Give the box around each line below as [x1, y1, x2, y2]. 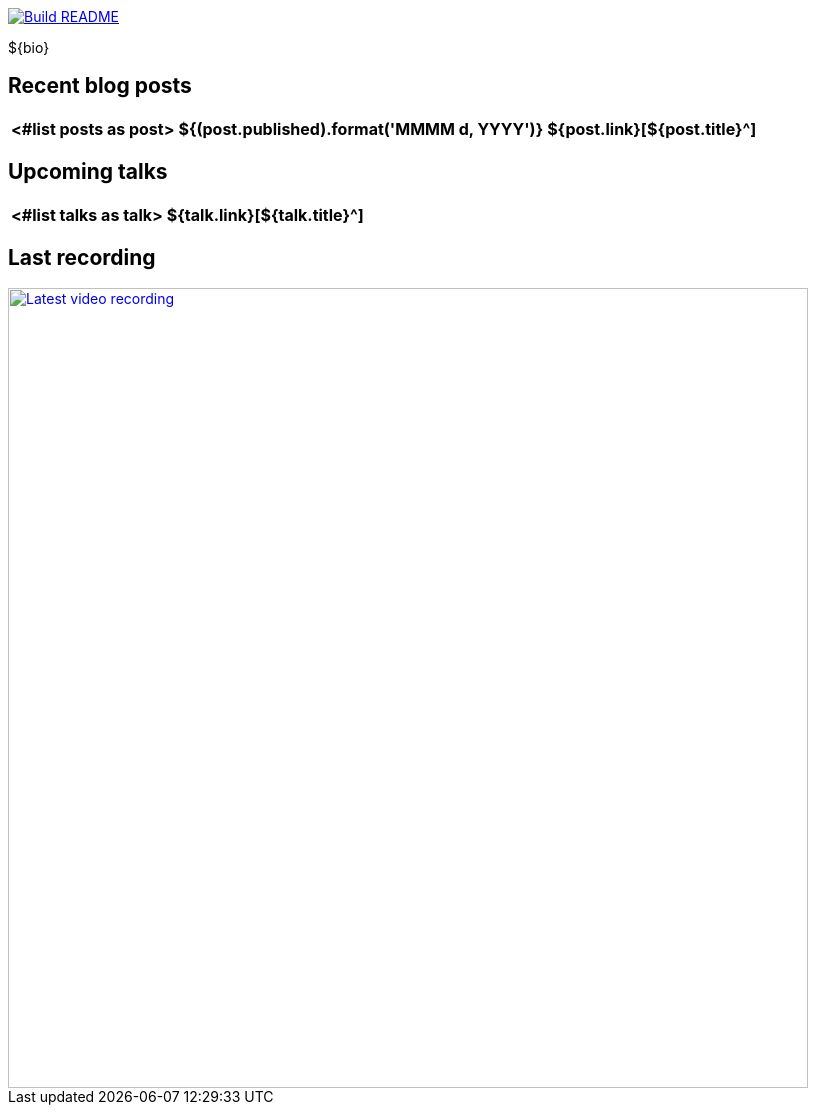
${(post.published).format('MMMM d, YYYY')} [178, 118, 544, 139]
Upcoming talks [8, 159, 168, 185]
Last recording [8, 245, 156, 271]
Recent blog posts [8, 73, 192, 99]
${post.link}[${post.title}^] [547, 118, 757, 139]
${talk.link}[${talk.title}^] [166, 204, 364, 225]
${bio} [8, 39, 50, 56]
